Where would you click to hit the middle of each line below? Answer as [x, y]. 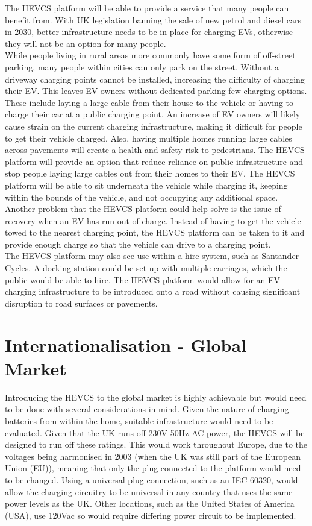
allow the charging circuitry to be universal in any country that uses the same [149, 491]
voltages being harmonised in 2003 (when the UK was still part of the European [153, 456]
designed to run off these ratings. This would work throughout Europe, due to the [156, 444]
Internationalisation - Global [126, 344]
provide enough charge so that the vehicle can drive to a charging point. [138, 244]
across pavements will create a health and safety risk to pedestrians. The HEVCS [155, 150]
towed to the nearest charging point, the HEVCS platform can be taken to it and [155, 232]
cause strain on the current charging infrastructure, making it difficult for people [154, 126]
